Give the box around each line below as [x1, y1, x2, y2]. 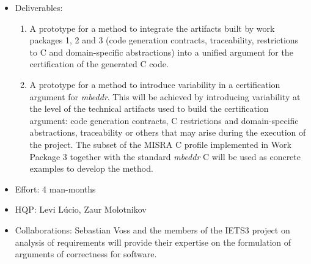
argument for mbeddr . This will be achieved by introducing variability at [29, 90, 301, 103]
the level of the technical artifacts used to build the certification [29, 102, 269, 115]
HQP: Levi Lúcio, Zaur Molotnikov [15, 203, 147, 216]
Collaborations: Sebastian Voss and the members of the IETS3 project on [15, 223, 290, 236]
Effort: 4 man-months [15, 182, 96, 195]
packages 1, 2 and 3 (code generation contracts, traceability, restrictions [29, 34, 299, 46]
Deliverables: [15, 1, 63, 13]
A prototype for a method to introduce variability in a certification [29, 78, 280, 90]
